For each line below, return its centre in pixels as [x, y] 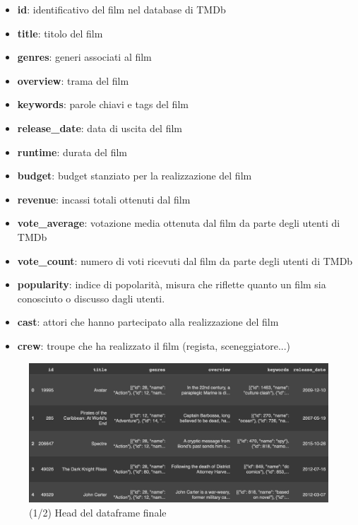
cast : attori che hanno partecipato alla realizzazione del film [148, 322]
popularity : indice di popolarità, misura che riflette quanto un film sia [172, 284]
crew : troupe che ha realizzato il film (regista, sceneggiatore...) [154, 345]
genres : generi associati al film [84, 57]
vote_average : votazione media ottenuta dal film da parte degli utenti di [179, 223]
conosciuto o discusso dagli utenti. [91, 298]
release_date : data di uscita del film [100, 128]
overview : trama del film [73, 80]
